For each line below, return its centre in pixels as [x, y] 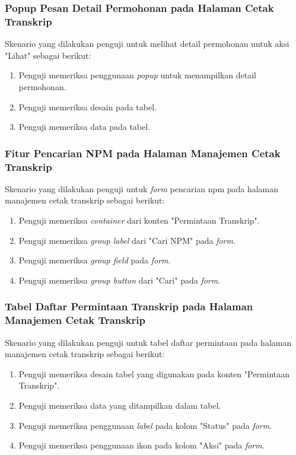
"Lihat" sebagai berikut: [48, 55]
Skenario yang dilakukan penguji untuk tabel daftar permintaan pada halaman [148, 342]
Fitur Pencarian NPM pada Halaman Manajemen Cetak [143, 153]
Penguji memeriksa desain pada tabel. [87, 106]
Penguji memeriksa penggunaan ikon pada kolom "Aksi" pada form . [141, 445]
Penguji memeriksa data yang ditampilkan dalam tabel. [120, 405]
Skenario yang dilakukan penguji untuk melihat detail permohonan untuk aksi [147, 44]
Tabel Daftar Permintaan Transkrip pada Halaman [129, 306]
